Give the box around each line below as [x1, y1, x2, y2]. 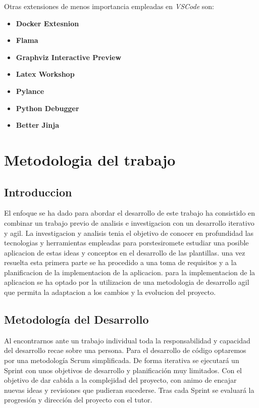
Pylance [16, 85, 44, 96]
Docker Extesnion [16, 18, 79, 28]
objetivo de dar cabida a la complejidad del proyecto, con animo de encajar [4, 375, 237, 385]
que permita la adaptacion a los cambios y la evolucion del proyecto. [4, 287, 216, 297]
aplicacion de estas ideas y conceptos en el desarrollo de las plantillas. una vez [4, 247, 245, 258]
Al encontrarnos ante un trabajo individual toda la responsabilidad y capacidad [4, 335, 250, 345]
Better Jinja [16, 120, 59, 130]
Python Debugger [16, 103, 79, 113]
